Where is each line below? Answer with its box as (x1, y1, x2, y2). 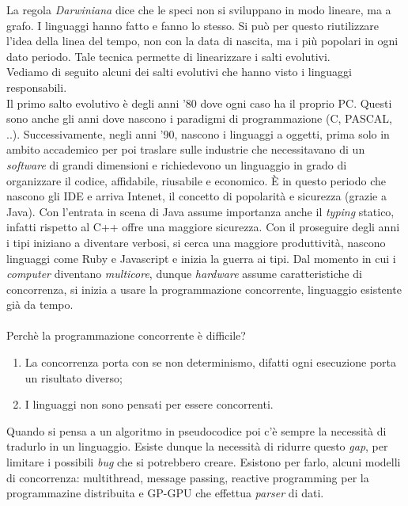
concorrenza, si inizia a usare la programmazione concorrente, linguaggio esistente (6, 280, 402, 297)
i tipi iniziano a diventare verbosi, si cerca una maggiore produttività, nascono (6, 234, 386, 250)
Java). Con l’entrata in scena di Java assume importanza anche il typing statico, (6, 203, 395, 219)
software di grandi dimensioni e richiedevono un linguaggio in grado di (6, 156, 347, 173)
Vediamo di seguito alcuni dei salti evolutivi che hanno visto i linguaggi (6, 63, 352, 80)
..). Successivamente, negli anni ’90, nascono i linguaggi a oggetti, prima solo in (6, 125, 390, 142)
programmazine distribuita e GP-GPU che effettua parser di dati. (6, 485, 324, 501)
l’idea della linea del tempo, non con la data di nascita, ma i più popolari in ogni (6, 32, 399, 49)
